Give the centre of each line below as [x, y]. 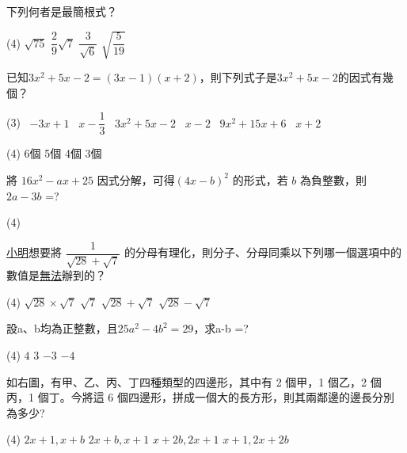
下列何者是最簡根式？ [62, 11]
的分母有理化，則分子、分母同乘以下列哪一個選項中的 [263, 252]
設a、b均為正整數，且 [62, 328]
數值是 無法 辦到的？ [56, 275]
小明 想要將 [34, 252]
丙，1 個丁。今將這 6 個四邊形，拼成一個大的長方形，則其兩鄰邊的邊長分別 [200, 397]
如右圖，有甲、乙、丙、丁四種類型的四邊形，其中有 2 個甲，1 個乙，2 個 [194, 381]
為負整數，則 [334, 179]
